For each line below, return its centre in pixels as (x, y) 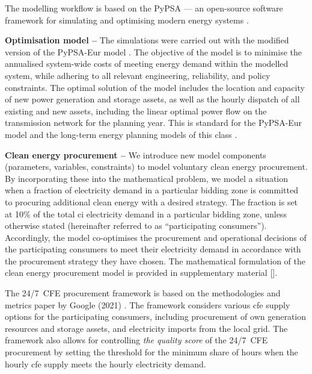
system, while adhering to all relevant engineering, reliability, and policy (138, 75)
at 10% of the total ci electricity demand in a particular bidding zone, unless (146, 213)
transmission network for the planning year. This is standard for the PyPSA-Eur (154, 123)
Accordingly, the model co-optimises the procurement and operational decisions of (156, 237)
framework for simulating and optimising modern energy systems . (127, 20)
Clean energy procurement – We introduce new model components (136, 154)
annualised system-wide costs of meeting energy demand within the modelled (147, 64)
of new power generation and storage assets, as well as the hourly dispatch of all (152, 99)
